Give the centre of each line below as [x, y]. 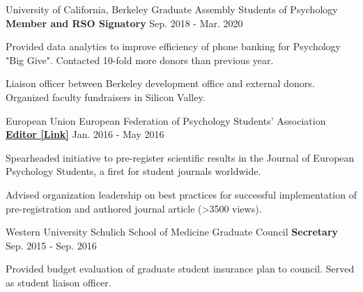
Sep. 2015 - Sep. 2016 [51, 245]
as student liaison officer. [59, 282]
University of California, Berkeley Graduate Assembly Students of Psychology [172, 9]
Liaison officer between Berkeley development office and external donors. [160, 83]
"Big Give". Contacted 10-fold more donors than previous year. [140, 60]
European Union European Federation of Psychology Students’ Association [166, 120]
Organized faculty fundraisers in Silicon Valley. [106, 97]
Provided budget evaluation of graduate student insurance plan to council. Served [180, 269]
